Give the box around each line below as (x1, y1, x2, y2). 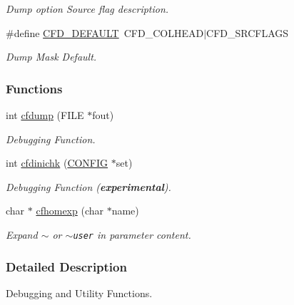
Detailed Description (6, 257, 127, 275)
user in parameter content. (73, 227, 191, 242)
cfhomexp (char (36, 203, 103, 218)
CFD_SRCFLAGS (206, 25, 289, 40)
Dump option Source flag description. (6, 1, 169, 16)
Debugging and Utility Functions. (6, 285, 153, 300)
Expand (6, 227, 38, 242)
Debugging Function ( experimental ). (6, 179, 171, 194)
